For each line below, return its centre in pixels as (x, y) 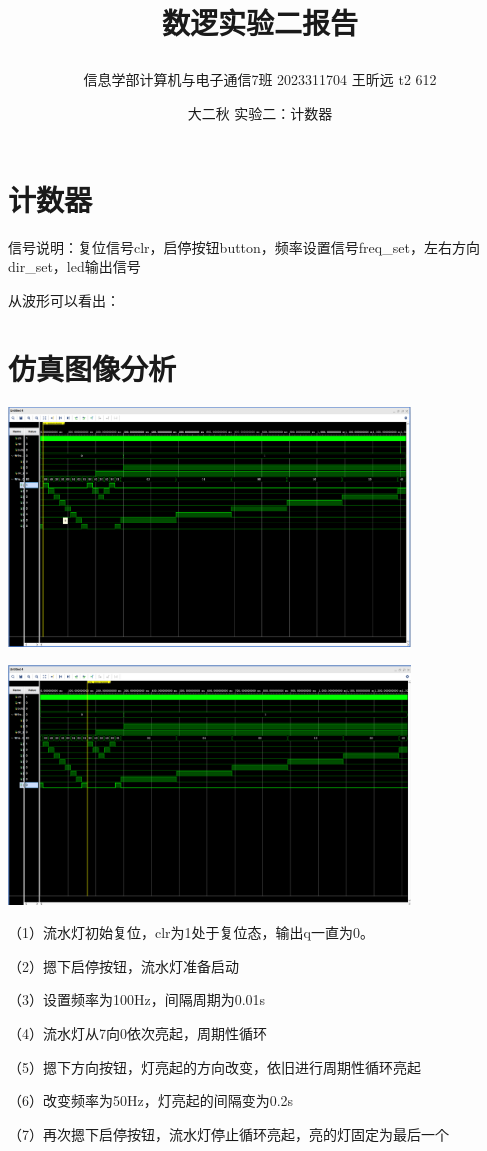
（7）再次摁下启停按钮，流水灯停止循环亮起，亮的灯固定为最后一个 (228, 1133)
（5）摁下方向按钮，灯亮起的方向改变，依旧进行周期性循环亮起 (214, 1066)
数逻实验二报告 (259, 22)
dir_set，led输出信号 (74, 266)
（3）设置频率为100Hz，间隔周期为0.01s (137, 999)
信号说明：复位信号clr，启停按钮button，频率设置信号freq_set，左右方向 (244, 246)
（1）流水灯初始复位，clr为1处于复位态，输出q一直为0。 (191, 932)
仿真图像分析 (92, 368)
